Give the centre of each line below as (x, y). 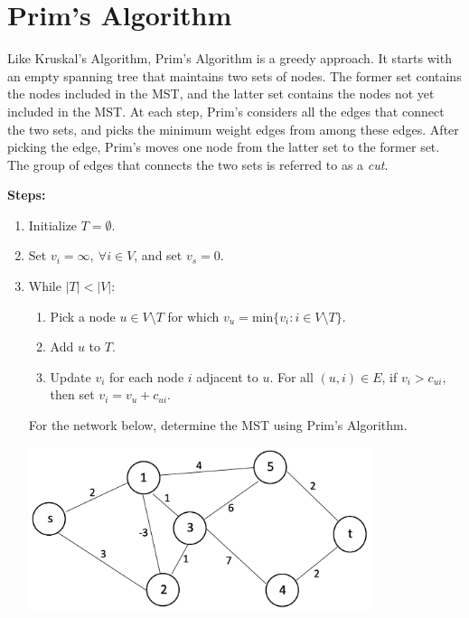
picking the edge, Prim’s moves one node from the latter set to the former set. (224, 147)
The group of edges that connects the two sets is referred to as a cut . (198, 164)
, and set (158, 255)
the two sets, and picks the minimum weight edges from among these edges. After (233, 129)
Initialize (53, 225)
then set (72, 394)
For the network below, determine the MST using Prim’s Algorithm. (218, 425)
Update (70, 376)
